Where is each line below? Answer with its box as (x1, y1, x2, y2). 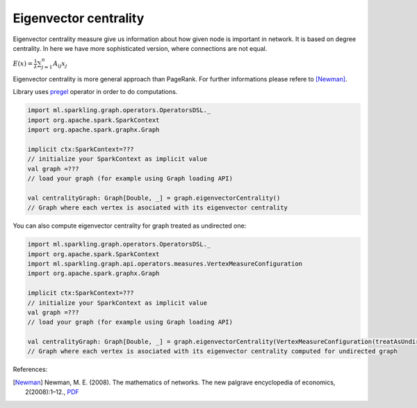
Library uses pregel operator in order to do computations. (13, 88, 178, 96)
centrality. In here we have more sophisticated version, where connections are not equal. (13, 44, 268, 52)
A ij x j (53, 60, 67, 69)
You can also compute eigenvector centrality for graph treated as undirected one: (13, 221, 247, 230)
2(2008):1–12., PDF (25, 388, 79, 396)
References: (13, 366, 48, 374)
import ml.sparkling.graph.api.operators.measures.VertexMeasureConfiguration (27, 260, 302, 267)
